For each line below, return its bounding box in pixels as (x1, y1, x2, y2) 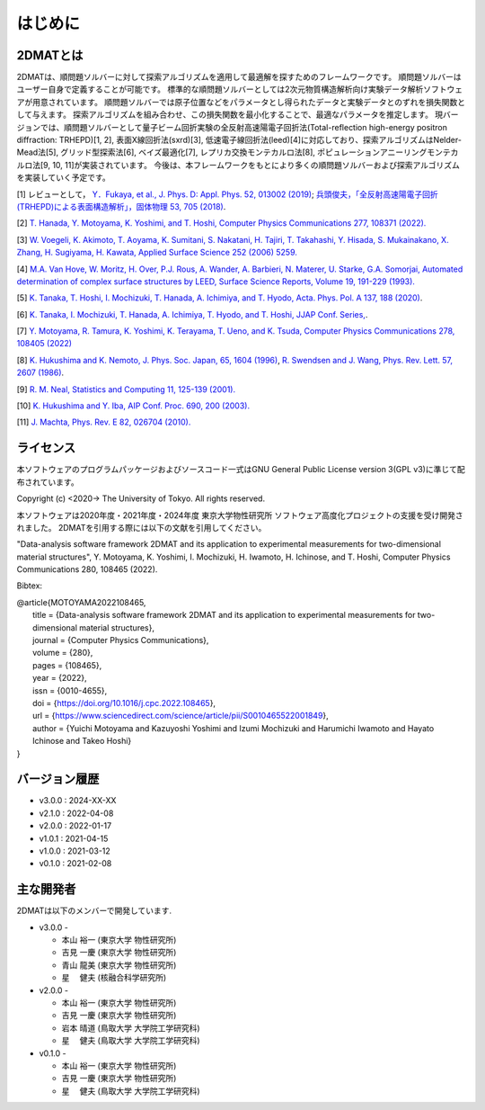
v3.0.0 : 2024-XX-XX (39, 795, 117, 806)
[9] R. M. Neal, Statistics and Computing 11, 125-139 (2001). (16, 383, 236, 395)
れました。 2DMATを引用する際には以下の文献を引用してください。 (16, 522, 267, 533)
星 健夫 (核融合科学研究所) (61, 972, 167, 983)
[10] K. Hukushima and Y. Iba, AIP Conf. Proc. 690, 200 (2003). (16, 400, 251, 411)
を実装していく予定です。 (16, 172, 111, 184)
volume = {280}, (32, 648, 93, 658)
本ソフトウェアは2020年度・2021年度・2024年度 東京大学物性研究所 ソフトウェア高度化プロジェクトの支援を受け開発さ (16, 509, 463, 521)
